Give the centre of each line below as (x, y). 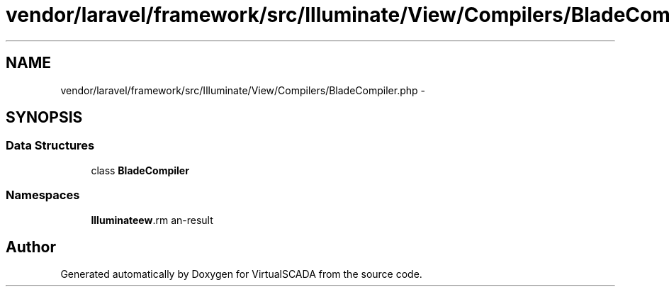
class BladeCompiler (140, 170)
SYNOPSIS (44, 118)
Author (31, 247)
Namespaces (43, 195)
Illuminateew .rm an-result (152, 220)
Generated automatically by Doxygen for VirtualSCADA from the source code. (241, 274)
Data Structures (50, 146)
